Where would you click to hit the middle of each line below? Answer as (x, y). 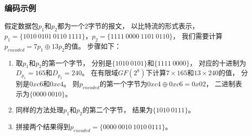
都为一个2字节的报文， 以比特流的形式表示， (128, 26)
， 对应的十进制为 (218, 62)
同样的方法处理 (39, 110)
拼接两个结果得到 (43, 126)
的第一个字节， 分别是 (77, 62)
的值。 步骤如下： (93, 46)
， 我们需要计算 (198, 36)
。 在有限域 (100, 73)
